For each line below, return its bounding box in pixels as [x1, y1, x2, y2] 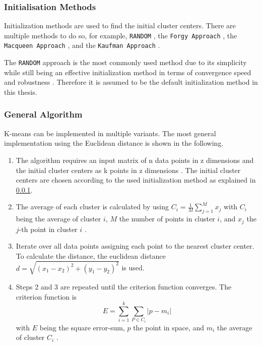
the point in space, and [133, 322, 205, 332]
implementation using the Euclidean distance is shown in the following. [4, 138, 224, 148]
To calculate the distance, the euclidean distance [16, 250, 166, 261]
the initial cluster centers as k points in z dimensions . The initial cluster [16, 164, 241, 175]
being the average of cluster [16, 213, 101, 224]
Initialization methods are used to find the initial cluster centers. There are [4, 20, 236, 31]
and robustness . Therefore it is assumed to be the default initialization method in [4, 77, 258, 87]
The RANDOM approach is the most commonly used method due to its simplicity [4, 57, 247, 68]
